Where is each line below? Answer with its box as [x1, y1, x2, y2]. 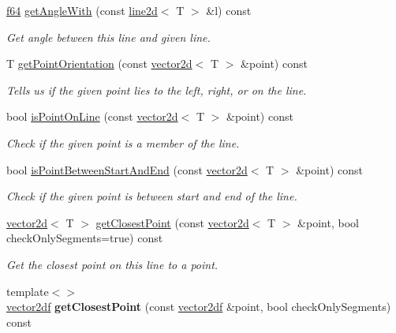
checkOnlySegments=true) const [6, 230, 163, 246]
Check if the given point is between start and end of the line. [6, 188, 297, 204]
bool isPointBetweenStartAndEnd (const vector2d [6, 161, 248, 178]
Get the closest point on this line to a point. [6, 256, 219, 272]
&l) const [206, 2, 252, 18]
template [6, 282, 49, 299]
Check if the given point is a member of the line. [6, 134, 240, 151]
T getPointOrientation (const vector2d [6, 55, 192, 72]
